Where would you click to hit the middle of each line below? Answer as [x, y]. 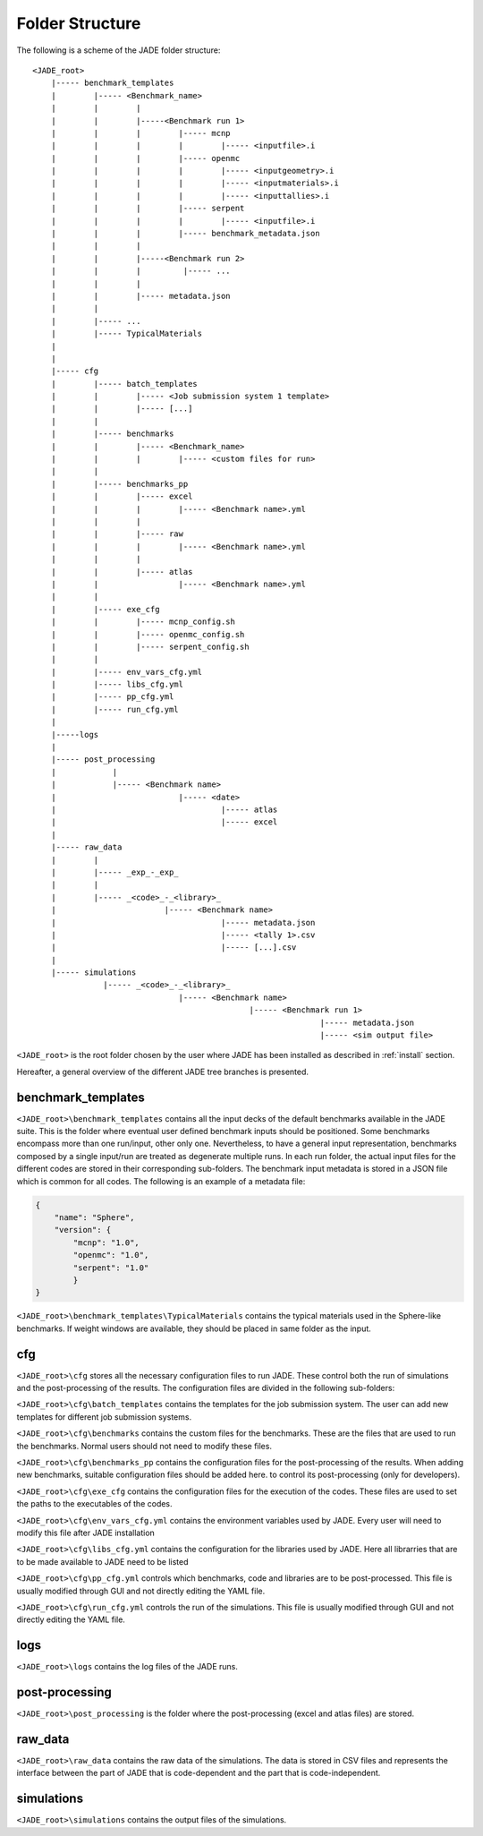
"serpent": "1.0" [111, 1268]
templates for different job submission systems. [104, 1417]
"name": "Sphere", [94, 1218]
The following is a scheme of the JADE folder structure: [119, 50]
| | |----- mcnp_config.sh [143, 622]
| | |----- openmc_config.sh [148, 634]
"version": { [83, 1230]
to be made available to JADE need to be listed [102, 1561]
